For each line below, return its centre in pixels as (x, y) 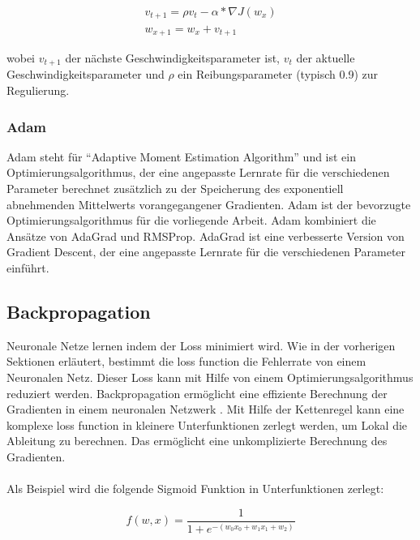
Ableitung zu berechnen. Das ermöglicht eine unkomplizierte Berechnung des (197, 441)
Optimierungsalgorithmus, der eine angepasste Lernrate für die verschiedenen (198, 172)
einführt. (28, 267)
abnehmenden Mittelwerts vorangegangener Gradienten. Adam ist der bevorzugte (209, 204)
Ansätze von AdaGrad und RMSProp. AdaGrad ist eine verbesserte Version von (206, 236)
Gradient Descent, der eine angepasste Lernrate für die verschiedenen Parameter (206, 252)
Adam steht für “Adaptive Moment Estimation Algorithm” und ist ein (182, 156)
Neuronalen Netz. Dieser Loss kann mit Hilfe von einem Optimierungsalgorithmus (210, 377)
